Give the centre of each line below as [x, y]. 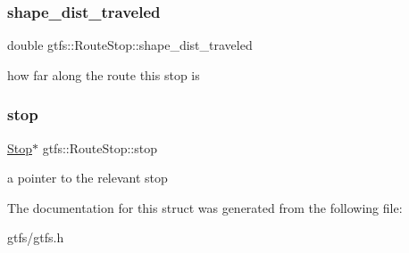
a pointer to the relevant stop [88, 178]
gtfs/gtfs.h [36, 237]
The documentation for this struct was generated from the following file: [205, 207]
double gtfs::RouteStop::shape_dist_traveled [130, 45]
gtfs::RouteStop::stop [100, 147]
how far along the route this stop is [104, 74]
